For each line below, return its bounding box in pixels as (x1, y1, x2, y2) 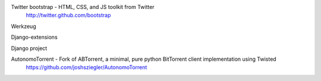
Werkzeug (11, 23, 36, 30)
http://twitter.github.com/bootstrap (26, 12, 111, 19)
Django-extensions (11, 33, 58, 41)
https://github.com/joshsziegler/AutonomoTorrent (26, 64, 147, 71)
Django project (11, 45, 48, 52)
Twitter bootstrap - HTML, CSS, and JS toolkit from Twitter (11, 4, 155, 10)
